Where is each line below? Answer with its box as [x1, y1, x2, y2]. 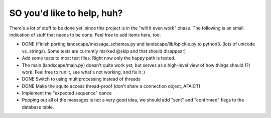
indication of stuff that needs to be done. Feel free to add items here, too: [9, 31, 161, 37]
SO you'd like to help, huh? [9, 7, 123, 18]
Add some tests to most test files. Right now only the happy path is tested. [22, 55, 176, 61]
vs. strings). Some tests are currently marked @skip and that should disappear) [22, 48, 186, 54]
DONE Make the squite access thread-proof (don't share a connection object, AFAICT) [22, 83, 201, 89]
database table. [22, 104, 54, 110]
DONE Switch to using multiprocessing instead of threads [22, 76, 141, 82]
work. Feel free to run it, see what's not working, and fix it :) [22, 69, 146, 75]
